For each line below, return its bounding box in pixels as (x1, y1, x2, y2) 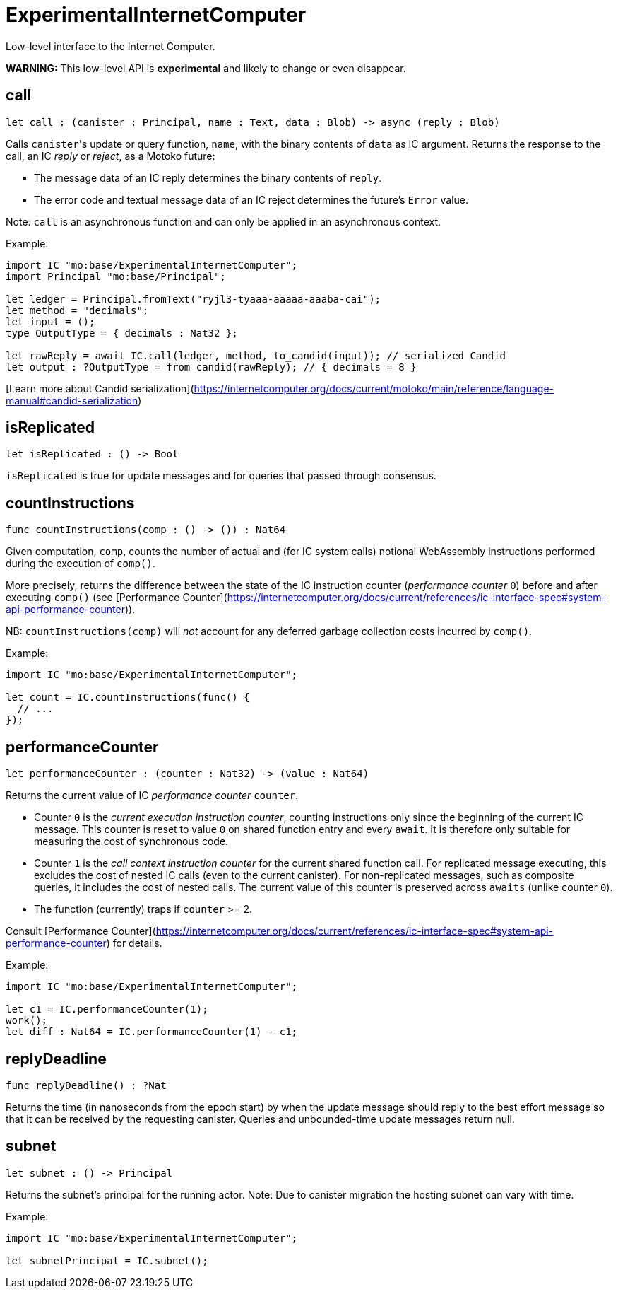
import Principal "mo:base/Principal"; (6, 270, 226, 282)
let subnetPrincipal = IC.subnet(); (6, 1254, 208, 1266)
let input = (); (6, 315, 95, 327)
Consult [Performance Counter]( (6, 925, 156, 938)
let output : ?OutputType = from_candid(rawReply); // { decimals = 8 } (6, 361, 417, 373)
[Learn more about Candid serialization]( (6, 382, 194, 395)
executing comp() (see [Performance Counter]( (6, 591, 227, 604)
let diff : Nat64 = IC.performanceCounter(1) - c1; (6, 1026, 298, 1038)
